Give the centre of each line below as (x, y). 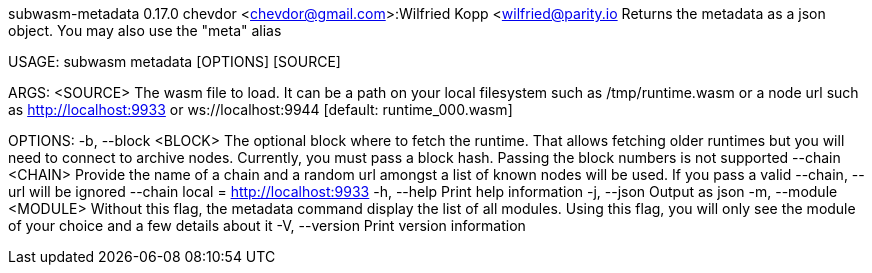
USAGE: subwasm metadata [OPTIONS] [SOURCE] (174, 61)
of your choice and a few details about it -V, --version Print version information (267, 225)
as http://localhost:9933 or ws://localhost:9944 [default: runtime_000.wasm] (260, 109)
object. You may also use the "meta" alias (145, 30)
